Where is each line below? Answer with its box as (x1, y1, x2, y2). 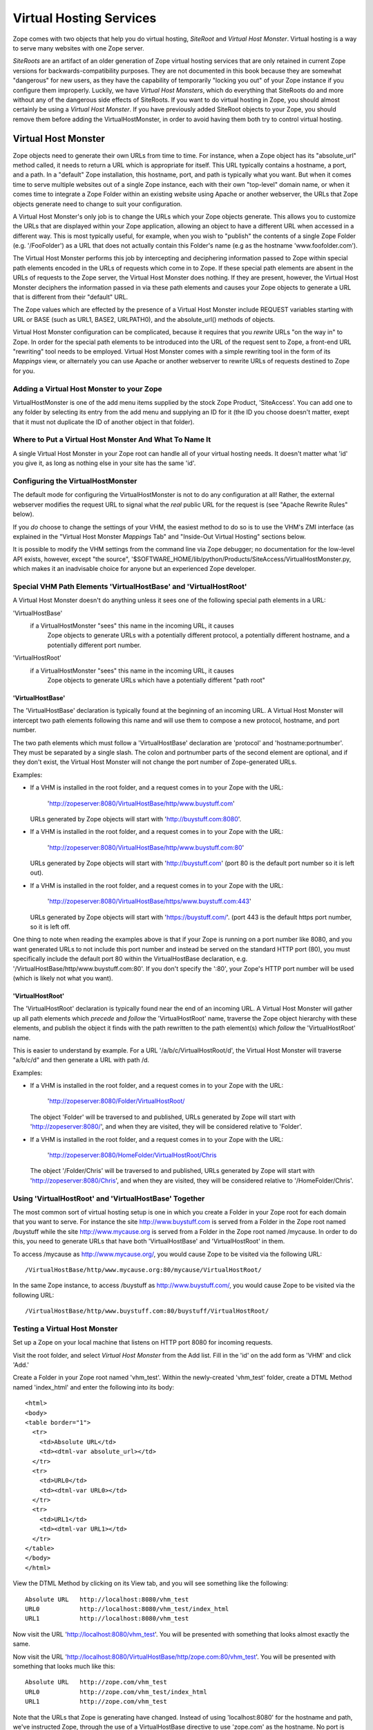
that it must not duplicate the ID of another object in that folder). (12, 417, 195, 426)
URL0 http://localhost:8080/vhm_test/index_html (25, 1605, 229, 1612)
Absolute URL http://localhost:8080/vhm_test (25, 1595, 189, 1603)
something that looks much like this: (12, 1661, 115, 1670)
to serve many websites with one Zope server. (12, 44, 144, 52)
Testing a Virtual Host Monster (12, 1324, 118, 1333)
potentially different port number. (47, 641, 142, 649)
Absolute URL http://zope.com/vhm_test (25, 1678, 167, 1686)
